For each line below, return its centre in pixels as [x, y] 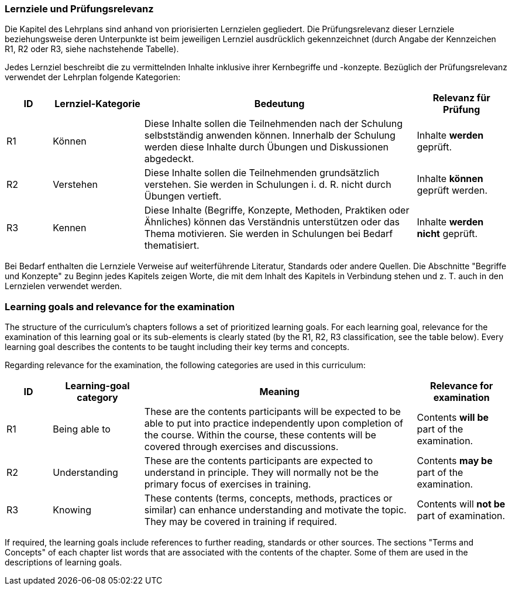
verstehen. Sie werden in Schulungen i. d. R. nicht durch [268, 185]
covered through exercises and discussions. [241, 447]
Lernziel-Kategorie [97, 104]
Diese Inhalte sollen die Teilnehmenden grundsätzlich [262, 173]
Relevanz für [461, 98]
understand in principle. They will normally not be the [262, 473]
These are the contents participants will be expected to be [272, 412]
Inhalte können [450, 179]
